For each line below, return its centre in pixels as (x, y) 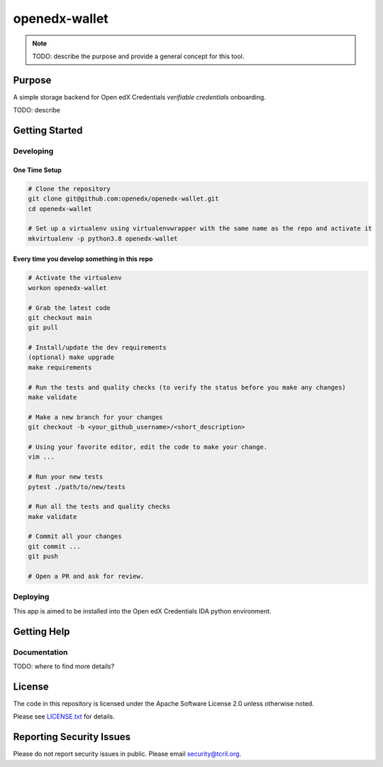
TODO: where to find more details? (64, 666)
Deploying (31, 597)
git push (43, 557)
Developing (33, 151)
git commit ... (54, 546)
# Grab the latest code (70, 308)
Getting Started (48, 130)
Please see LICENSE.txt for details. (64, 717)
